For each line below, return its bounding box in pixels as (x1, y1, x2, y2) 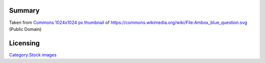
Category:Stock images (9, 52, 57, 58)
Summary (9, 6, 40, 15)
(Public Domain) (9, 26, 42, 32)
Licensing (9, 39, 40, 47)
